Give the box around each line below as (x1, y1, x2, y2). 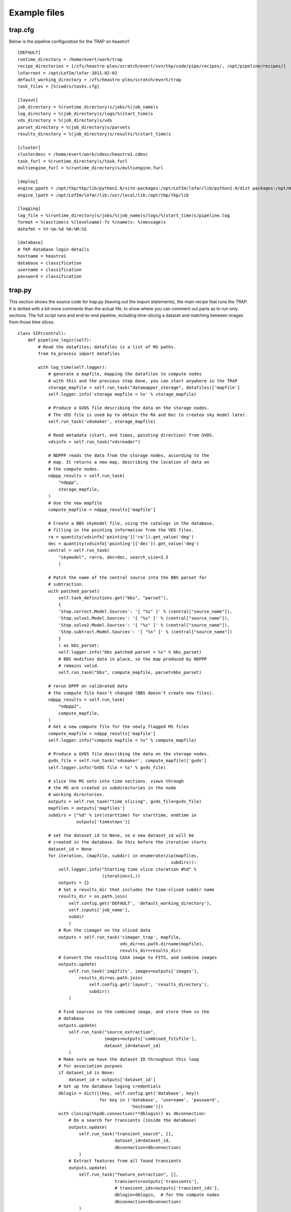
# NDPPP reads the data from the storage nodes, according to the (48, 452, 210, 458)
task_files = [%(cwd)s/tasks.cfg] (17, 84, 99, 89)
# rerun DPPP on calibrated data (48, 684, 128, 689)
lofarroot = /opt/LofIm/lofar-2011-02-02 (17, 70, 117, 76)
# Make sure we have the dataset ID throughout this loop (58, 1056, 199, 1062)
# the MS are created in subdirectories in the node (48, 785, 177, 790)
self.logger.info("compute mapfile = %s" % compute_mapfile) (48, 737, 197, 743)
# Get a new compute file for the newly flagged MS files (48, 724, 189, 730)
